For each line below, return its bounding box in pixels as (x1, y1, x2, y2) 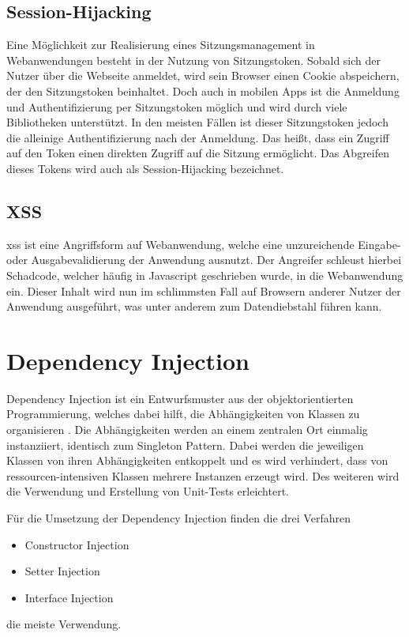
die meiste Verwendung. (6, 616, 122, 632)
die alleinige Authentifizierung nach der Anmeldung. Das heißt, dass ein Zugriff (6, 129, 389, 145)
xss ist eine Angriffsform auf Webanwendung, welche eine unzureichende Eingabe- (6, 236, 401, 252)
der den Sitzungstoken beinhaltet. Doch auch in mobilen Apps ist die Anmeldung (6, 82, 400, 99)
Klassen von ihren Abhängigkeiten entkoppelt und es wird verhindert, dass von (6, 452, 388, 469)
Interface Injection (24, 589, 114, 605)
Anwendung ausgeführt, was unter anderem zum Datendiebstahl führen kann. (6, 298, 382, 315)
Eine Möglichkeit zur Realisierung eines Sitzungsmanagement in (6, 36, 315, 53)
